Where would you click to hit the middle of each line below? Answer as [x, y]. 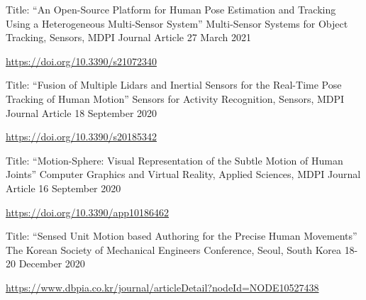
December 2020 [52, 263]
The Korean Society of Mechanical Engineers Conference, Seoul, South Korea [173, 249]
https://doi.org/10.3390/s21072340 [81, 61]
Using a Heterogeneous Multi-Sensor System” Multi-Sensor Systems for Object [177, 23]
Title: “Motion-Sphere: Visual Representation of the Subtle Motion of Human [174, 160]
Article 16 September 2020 [63, 188]
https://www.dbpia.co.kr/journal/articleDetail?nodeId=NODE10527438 [162, 287]
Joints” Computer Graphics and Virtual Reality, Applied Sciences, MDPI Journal [183, 174]
